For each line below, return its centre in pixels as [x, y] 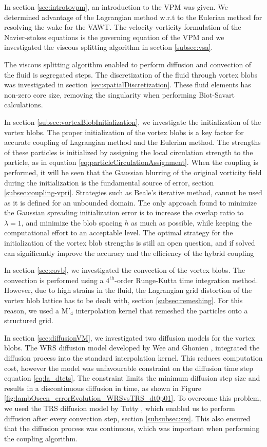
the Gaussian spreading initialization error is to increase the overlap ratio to [124, 212]
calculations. [24, 105]
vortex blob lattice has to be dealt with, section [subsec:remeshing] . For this [123, 300]
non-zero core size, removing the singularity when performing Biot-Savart [120, 94]
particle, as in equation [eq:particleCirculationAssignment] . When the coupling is [131, 162]
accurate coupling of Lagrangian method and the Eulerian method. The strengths [132, 142]
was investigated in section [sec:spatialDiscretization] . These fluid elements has [128, 85]
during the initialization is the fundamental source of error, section [109, 182]
